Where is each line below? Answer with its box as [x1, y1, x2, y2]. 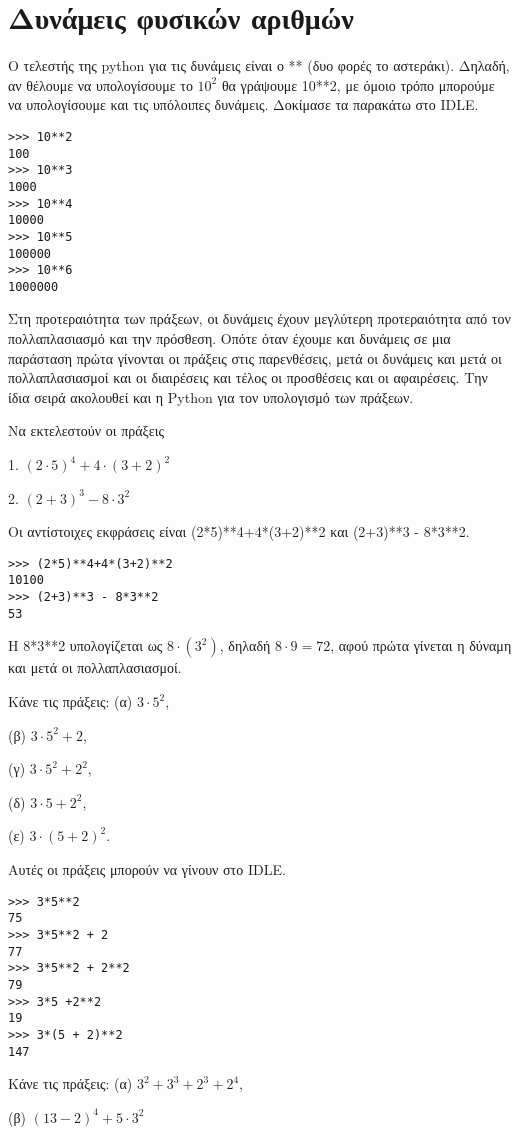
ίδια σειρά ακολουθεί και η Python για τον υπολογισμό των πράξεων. [8, 386, 414, 407]
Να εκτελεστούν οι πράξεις [8, 420, 164, 441]
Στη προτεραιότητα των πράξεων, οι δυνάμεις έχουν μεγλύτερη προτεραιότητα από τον [8, 308, 511, 329]
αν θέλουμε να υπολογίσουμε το [8, 74, 193, 95]
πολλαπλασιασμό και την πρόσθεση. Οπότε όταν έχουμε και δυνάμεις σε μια [8, 328, 451, 349]
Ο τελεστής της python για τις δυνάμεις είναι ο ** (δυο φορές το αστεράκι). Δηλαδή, [8, 55, 510, 76]
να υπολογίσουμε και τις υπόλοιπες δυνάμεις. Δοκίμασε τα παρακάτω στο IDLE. [8, 94, 479, 115]
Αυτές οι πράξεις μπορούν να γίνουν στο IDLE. [8, 859, 286, 879]
